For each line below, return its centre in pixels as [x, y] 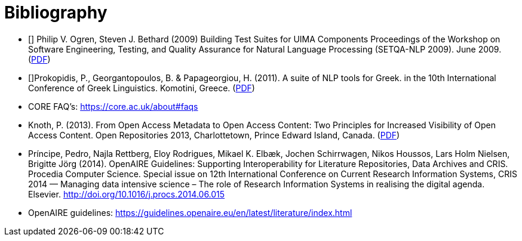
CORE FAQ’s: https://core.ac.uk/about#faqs [113, 106]
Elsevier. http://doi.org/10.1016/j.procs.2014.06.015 [127, 194]
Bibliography [56, 13]
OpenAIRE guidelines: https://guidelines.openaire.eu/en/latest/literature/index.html [190, 212]
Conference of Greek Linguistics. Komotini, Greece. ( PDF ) [142, 88]
